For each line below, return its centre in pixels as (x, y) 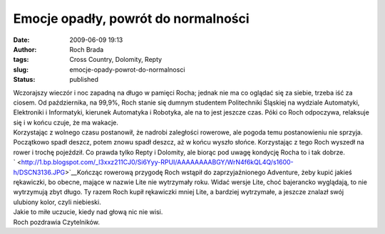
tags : (21, 60)
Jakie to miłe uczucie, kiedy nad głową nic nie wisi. (88, 212)
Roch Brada (87, 49)
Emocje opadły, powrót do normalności (131, 18)
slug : (21, 69)
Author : (25, 49)
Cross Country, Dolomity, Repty (116, 60)
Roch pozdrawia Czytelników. (56, 222)
